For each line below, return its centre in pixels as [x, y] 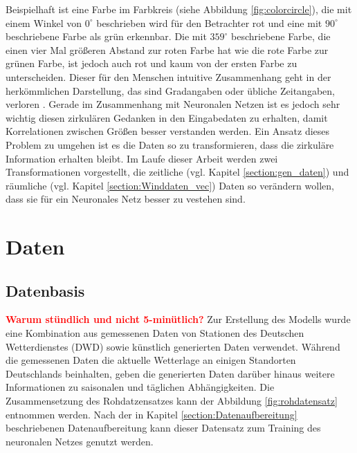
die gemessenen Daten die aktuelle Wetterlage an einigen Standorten [151, 360]
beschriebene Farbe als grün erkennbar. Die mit [106, 36]
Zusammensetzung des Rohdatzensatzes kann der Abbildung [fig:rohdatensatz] [172, 401]
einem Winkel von [44, 22]
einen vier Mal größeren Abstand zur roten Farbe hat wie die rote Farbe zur [167, 49]
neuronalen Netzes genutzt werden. [80, 441]
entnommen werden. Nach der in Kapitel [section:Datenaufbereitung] [152, 414]
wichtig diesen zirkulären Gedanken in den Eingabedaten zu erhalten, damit [167, 117]
